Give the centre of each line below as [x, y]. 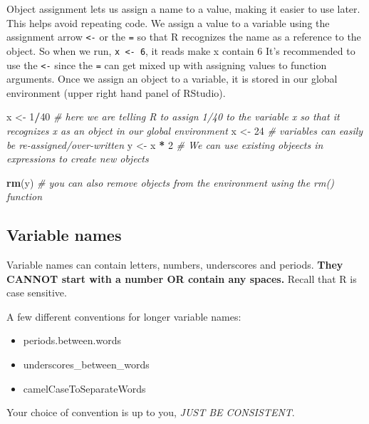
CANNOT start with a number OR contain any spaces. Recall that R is [182, 278]
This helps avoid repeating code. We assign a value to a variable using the [168, 22]
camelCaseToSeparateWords [84, 388]
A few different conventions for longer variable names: [124, 316]
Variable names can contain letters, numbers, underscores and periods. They [175, 265]
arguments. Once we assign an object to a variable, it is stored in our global [172, 79]
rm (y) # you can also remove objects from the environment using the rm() [170, 182]
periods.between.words [72, 340]
